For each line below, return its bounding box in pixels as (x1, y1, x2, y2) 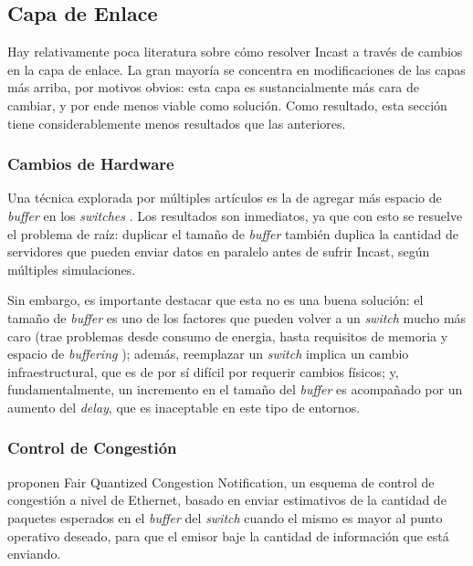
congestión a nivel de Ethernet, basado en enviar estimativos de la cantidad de (7, 490, 447, 509)
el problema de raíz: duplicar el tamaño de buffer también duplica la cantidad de (7, 224, 458, 243)
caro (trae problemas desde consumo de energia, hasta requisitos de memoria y (7, 326, 448, 345)
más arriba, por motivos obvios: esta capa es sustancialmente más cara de (7, 78, 420, 97)
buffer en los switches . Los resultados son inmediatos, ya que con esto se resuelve (7, 205, 463, 225)
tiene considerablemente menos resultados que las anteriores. (7, 113, 346, 132)
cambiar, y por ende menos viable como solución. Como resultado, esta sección (7, 95, 447, 114)
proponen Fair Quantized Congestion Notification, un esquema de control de (7, 472, 435, 491)
